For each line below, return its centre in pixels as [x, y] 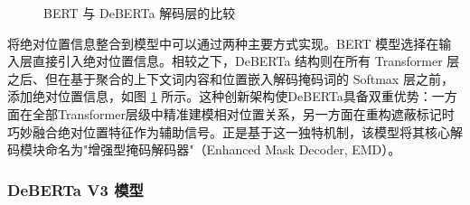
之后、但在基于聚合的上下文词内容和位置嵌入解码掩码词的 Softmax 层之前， [230, 78]
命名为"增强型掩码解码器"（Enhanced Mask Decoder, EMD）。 [223, 149]
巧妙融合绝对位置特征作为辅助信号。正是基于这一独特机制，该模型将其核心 [229, 131]
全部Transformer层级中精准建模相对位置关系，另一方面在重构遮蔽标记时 [243, 113]
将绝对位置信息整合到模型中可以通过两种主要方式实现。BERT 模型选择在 [223, 43]
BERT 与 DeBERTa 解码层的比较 [140, 13]
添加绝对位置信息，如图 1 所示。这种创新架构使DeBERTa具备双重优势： [220, 96]
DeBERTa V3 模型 [75, 189]
